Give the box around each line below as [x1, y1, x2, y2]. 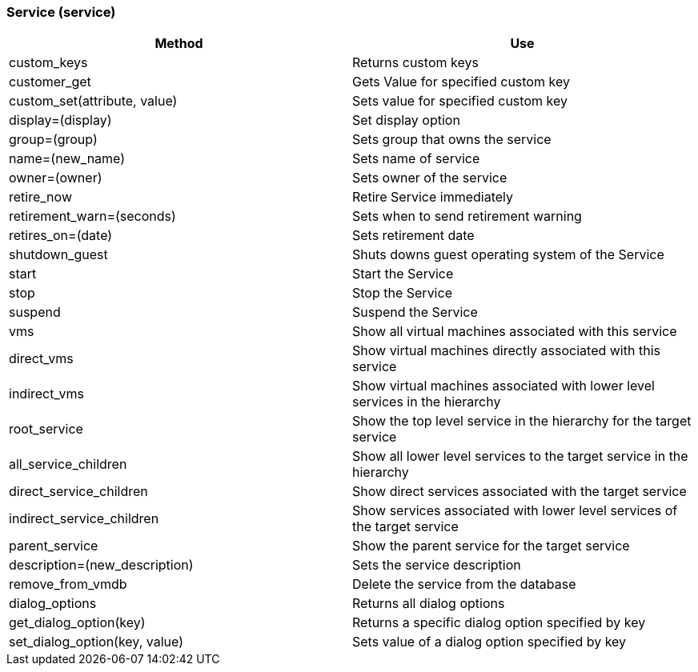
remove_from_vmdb [9, 576, 127, 593]
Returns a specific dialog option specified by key [352, 614, 646, 631]
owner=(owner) [9, 170, 102, 186]
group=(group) [9, 131, 98, 148]
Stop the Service [352, 285, 452, 302]
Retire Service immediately [352, 189, 514, 206]
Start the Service [352, 266, 454, 282]
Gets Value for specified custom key [352, 74, 570, 90]
